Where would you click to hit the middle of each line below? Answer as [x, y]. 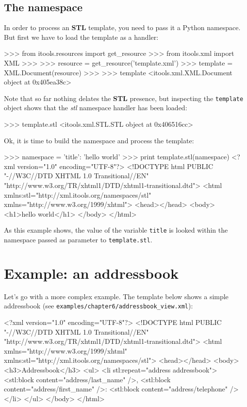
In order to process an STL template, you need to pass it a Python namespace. [122, 27]
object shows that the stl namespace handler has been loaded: [96, 108]
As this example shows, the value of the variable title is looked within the [116, 230]
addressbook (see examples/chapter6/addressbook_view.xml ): [99, 306]
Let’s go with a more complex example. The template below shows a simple [116, 296]
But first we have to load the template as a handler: [81, 37]
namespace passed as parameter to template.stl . [78, 240]
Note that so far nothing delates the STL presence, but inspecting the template [124, 98]
